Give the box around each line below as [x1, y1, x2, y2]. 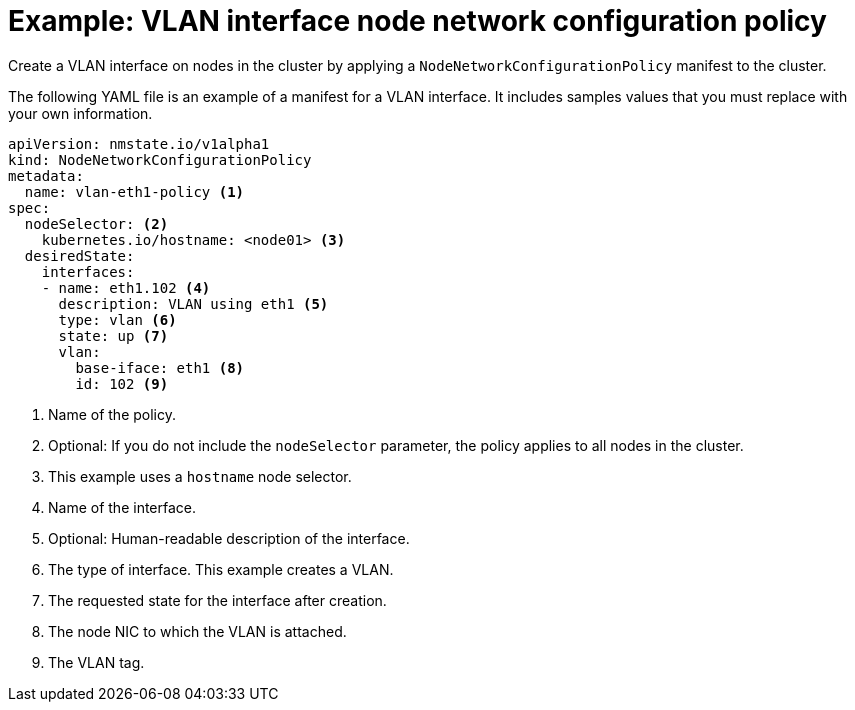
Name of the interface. [48, 498, 197, 516]
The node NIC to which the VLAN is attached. [48, 622, 347, 640]
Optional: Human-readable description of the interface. [48, 529, 410, 547]
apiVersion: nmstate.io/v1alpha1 [8, 135, 270, 152]
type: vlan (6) [58, 311, 177, 328]
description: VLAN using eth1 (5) [58, 295, 329, 312]
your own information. [8, 104, 153, 122]
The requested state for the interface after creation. [48, 591, 387, 609]
